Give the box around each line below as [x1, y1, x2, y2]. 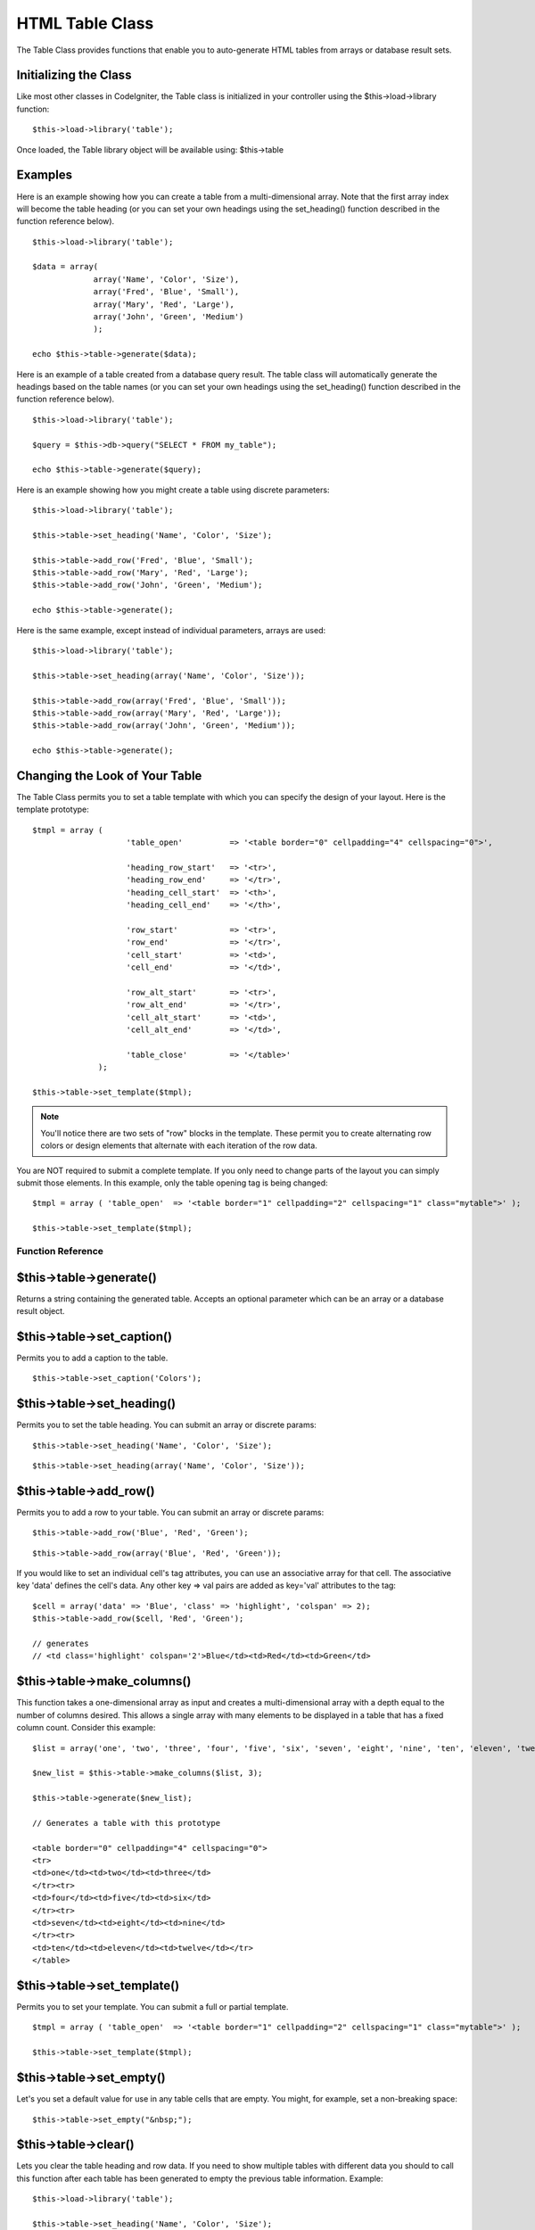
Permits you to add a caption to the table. [16, 1352, 169, 1363]
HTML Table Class [16, 13, 154, 33]
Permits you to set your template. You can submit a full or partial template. [16, 2002, 289, 2012]
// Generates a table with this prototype [32, 1818, 221, 1828]
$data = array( [32, 261, 99, 272]
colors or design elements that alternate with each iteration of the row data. [40, 1140, 318, 1151]
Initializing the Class [16, 68, 132, 83]
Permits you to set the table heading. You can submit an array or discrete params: [16, 1419, 317, 1431]
